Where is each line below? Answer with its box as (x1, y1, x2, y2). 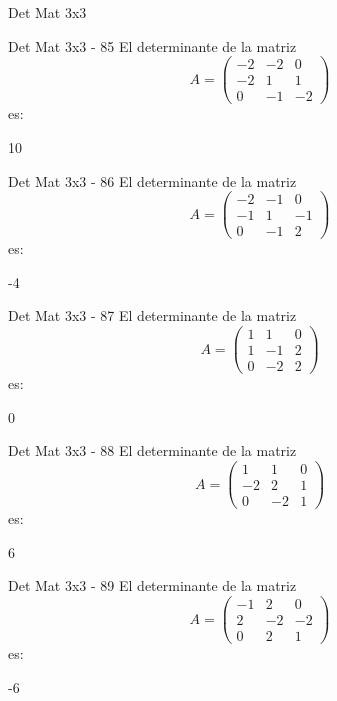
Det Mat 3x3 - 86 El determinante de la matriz (8, 170, 297, 191)
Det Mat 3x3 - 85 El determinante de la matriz (8, 35, 297, 56)
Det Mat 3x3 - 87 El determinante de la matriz (8, 305, 297, 326)
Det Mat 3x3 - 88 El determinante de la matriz (8, 440, 297, 461)
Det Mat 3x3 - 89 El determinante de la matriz (8, 575, 297, 596)
